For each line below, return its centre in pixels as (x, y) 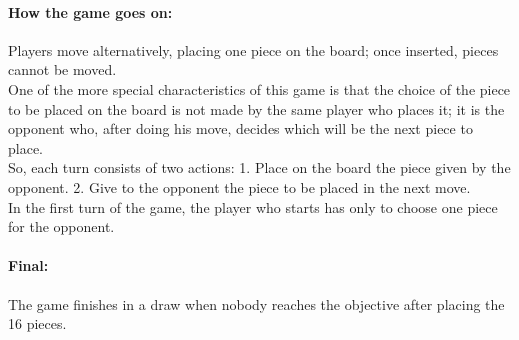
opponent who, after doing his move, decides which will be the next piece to (240, 128)
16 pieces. (37, 323)
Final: (28, 265)
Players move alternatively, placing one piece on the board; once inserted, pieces (253, 49)
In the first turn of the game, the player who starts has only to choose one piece (253, 206)
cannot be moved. (62, 69)
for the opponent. (61, 226)
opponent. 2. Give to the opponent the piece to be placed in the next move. (239, 186)
